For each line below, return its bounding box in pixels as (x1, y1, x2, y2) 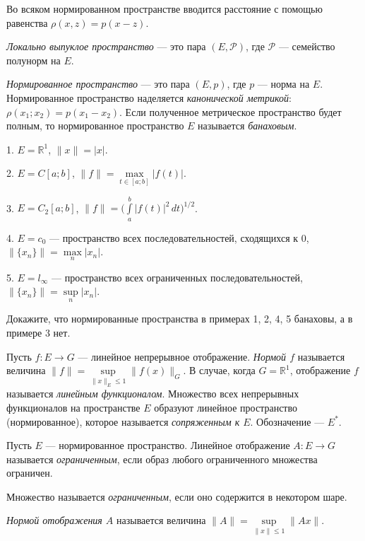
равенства (6, 15, 48, 30)
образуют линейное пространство (154, 400, 297, 414)
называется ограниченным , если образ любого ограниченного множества (6, 451, 318, 466)
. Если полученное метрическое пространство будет (119, 104, 342, 119)
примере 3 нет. (6, 325, 71, 339)
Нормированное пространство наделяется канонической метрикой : (6, 90, 292, 105)
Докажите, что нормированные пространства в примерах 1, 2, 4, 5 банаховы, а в (6, 311, 353, 326)
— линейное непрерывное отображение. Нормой (78, 349, 287, 363)
